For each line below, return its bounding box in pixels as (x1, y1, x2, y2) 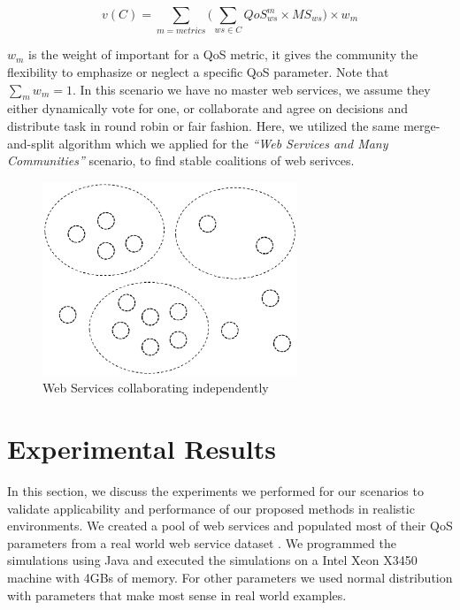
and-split (7, 133, 55, 152)
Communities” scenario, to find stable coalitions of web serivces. (7, 151, 355, 170)
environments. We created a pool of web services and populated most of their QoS (7, 516, 453, 535)
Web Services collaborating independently (42, 378, 269, 397)
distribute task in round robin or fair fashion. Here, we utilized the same (7, 116, 400, 134)
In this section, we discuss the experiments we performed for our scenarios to (7, 482, 424, 500)
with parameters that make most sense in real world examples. (7, 585, 347, 604)
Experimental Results (7, 431, 276, 467)
